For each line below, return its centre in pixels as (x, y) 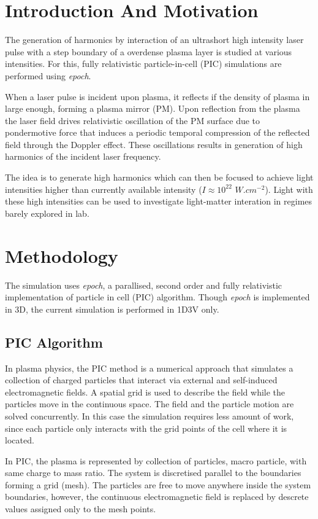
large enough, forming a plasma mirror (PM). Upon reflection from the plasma (153, 108)
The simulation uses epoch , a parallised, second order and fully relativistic (144, 285)
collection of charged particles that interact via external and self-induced (141, 380)
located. (20, 440)
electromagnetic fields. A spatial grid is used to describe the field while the (145, 392)
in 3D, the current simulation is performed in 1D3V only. (112, 309)
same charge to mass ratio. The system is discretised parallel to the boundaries (153, 473)
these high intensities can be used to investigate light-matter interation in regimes (159, 201)
